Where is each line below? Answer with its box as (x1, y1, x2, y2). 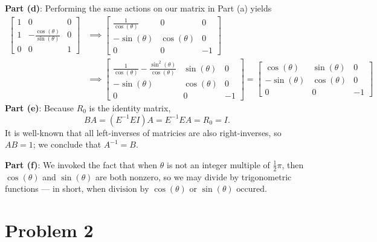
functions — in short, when (5, 182, 106, 195)
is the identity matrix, (89, 101, 171, 114)
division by (108, 185, 149, 194)
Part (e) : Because (5, 101, 74, 114)
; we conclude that (33, 138, 101, 151)
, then (282, 158, 304, 171)
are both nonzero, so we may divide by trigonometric (95, 170, 292, 183)
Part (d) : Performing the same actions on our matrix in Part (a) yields (5, 2, 272, 14)
